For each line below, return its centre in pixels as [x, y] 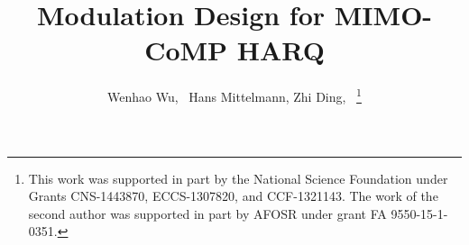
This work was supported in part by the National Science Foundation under [238, 178]
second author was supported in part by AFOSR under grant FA [207, 213]
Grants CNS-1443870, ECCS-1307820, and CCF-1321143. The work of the [233, 196]
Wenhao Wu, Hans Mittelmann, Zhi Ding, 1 [234, 95]
